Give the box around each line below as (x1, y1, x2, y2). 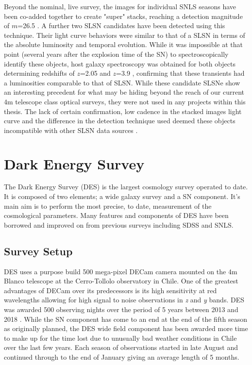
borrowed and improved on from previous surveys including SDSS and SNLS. (4, 219, 234, 230)
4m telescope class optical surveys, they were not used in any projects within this (4, 96, 246, 106)
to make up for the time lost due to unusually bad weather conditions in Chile (4, 332, 237, 343)
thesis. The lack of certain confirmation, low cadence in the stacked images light (4, 106, 242, 116)
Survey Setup (4, 243, 73, 258)
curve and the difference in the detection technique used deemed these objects (4, 116, 235, 126)
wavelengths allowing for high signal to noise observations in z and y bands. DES (4, 295, 244, 305)
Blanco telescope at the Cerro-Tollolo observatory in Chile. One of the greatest (4, 276, 238, 286)
